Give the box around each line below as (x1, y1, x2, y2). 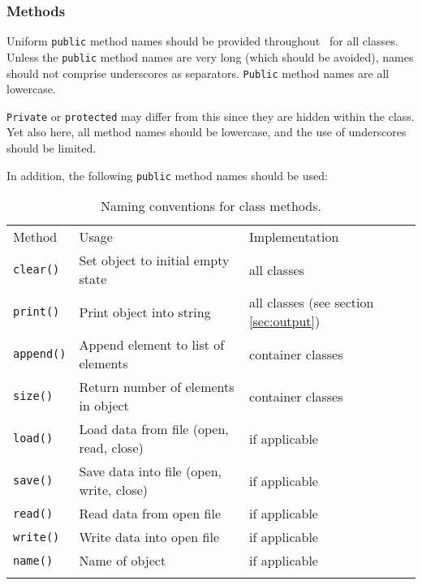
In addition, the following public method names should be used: (6, 166, 328, 183)
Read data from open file (79, 504, 221, 523)
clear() (13, 263, 60, 277)
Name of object (79, 551, 166, 570)
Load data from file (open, (79, 419, 229, 439)
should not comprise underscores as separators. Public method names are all (6, 64, 390, 81)
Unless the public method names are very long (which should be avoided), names (6, 48, 414, 65)
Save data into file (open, (79, 462, 222, 481)
